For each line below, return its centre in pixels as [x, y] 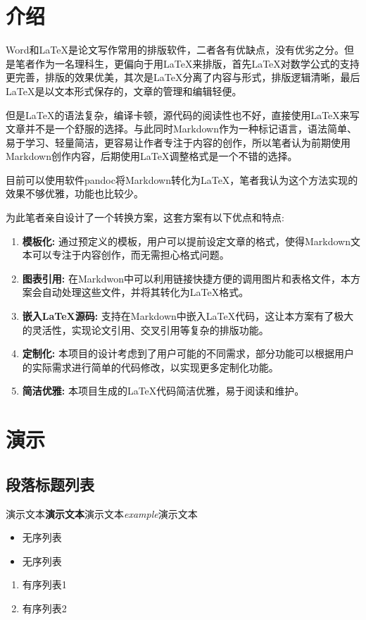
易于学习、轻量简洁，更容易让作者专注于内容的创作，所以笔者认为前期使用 [178, 142]
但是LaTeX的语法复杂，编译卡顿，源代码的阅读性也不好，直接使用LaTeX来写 [183, 114]
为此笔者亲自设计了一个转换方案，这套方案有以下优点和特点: [145, 217]
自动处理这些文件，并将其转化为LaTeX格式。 [145, 292]
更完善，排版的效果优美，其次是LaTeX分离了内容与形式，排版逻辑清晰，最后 [183, 77]
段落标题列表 [50, 484]
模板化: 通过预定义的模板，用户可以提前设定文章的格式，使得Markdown [186, 241]
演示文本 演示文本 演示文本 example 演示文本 [102, 513]
